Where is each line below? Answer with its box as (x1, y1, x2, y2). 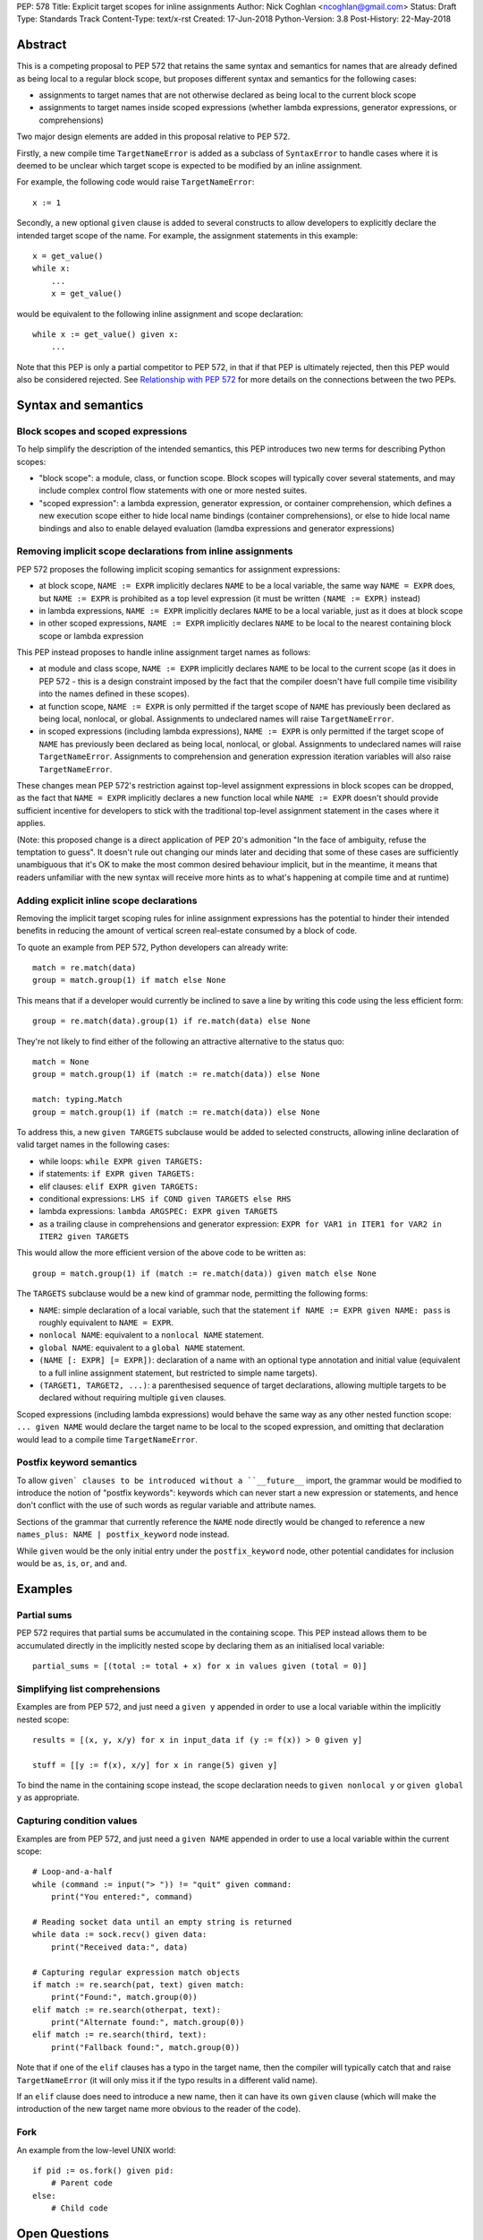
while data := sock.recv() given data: (32, 1929, 208, 1940)
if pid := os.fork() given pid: (32, 2165, 174, 2175)
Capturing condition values (16, 1814, 138, 1827)
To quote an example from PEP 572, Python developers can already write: (16, 942, 289, 952)
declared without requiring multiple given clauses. (38, 1392, 227, 1403)
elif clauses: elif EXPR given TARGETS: (38, 1181, 199, 1192)
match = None (32, 1057, 89, 1066)
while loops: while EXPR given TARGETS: (38, 1156, 204, 1167)
